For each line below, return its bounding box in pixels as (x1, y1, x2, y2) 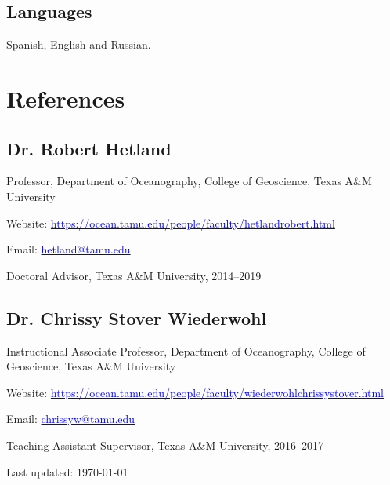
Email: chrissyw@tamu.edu (6, 410, 135, 427)
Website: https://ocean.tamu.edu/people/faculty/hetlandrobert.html (6, 214, 335, 231)
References (6, 82, 125, 114)
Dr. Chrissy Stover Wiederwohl (6, 305, 267, 330)
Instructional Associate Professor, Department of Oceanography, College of (6, 342, 366, 359)
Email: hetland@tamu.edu (6, 241, 131, 257)
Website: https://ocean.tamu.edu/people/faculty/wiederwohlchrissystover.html (6, 384, 384, 400)
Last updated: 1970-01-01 (6, 463, 128, 480)
